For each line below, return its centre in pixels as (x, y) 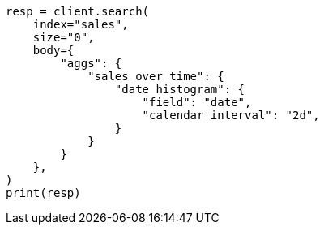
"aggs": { (91, 63)
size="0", (64, 37)
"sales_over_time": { (156, 76)
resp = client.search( (78, 11)
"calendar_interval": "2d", (231, 115)
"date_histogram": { (180, 89)
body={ (53, 50)
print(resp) (43, 193)
